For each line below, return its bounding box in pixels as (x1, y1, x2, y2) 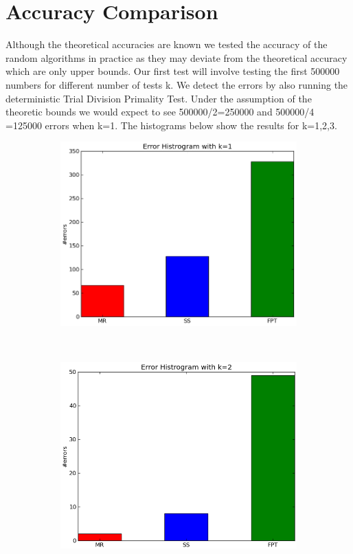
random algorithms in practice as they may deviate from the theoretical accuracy (5, 50, 348, 65)
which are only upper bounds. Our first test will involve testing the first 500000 (5, 64, 340, 78)
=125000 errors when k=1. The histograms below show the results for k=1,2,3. (5, 118, 337, 132)
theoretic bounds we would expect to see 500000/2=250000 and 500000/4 (5, 104, 315, 119)
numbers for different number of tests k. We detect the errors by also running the (5, 77, 348, 91)
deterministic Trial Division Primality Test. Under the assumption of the (5, 91, 312, 105)
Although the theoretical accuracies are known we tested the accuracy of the (5, 37, 328, 52)
